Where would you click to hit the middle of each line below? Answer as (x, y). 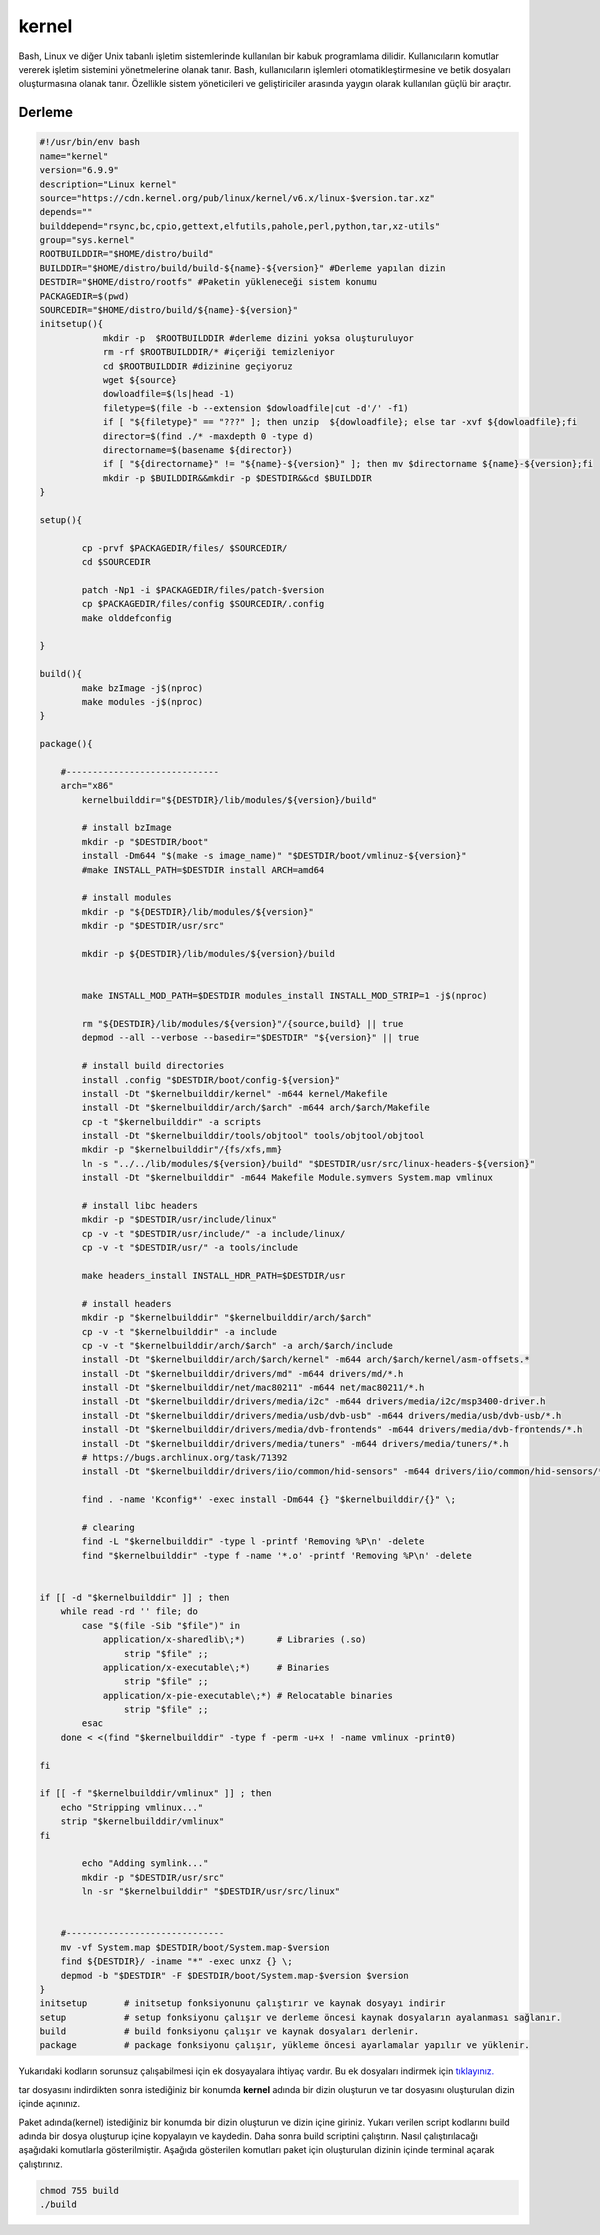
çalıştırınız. (41, 2164)
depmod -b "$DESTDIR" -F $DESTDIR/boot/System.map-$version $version (234, 1975)
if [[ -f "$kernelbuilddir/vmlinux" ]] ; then (155, 1793)
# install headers (126, 1303)
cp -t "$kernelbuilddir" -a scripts (171, 1121)
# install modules (126, 898)
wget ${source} (139, 379)
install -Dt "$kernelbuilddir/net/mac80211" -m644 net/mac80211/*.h (253, 1388)
